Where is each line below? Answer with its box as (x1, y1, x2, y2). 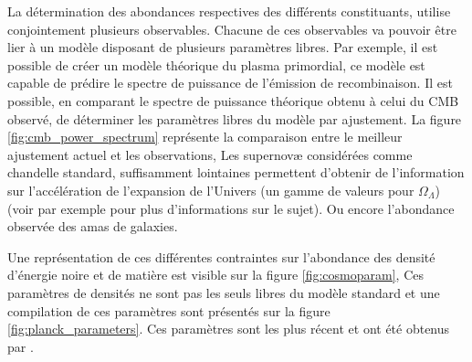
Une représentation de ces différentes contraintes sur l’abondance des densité (7, 247, 435, 266)
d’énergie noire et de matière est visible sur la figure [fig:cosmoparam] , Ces (7, 265, 424, 284)
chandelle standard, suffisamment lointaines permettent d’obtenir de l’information (7, 163, 465, 182)
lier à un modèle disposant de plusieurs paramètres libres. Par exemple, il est (7, 37, 438, 57)
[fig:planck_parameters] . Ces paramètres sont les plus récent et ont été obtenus (7, 319, 450, 338)
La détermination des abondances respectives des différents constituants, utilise (7, 2, 451, 20)
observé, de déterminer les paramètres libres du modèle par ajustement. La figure (7, 109, 462, 128)
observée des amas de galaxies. (7, 217, 178, 236)
